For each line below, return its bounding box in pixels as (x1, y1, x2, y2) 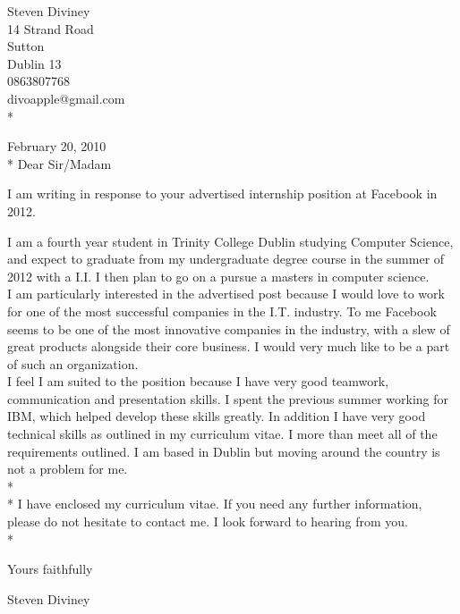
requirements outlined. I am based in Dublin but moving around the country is (7, 442, 440, 460)
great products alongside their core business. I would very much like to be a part (7, 337, 450, 356)
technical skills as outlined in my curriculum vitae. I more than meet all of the (7, 425, 438, 443)
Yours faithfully (7, 559, 93, 578)
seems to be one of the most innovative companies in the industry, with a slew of (7, 319, 450, 338)
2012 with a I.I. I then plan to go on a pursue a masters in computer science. (7, 266, 430, 285)
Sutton (7, 37, 45, 55)
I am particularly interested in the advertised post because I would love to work (7, 284, 445, 303)
